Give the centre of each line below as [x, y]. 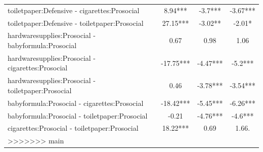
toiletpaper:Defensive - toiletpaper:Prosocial [76, 23]
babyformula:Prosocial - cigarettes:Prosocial [76, 103]
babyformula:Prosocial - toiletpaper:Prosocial [78, 115]
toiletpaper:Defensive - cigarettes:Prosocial [74, 10]
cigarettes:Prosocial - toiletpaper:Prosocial [73, 128]
